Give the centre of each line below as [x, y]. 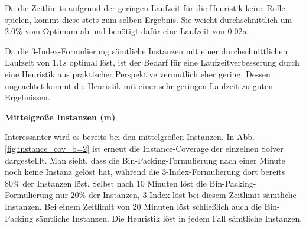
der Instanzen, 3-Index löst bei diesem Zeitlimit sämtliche [192, 195]
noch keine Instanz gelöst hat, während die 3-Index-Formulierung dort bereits [145, 172]
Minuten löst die [177, 183]
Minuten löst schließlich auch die [203, 206]
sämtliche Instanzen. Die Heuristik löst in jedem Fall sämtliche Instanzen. [169, 218]
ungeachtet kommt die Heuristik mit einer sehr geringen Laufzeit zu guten [139, 85]
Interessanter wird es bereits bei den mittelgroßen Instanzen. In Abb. [130, 137]
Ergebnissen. [27, 97]
